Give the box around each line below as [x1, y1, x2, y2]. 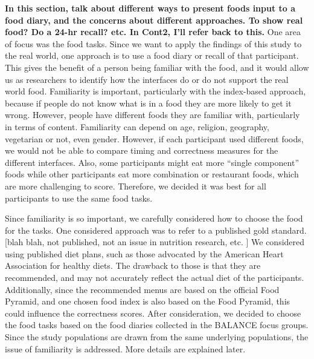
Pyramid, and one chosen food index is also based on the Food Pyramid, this [5, 295, 290, 308]
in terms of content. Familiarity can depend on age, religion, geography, [5, 120, 269, 133]
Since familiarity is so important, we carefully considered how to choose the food [5, 212, 303, 225]
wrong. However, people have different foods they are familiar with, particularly [5, 108, 300, 121]
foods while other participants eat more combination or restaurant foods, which [5, 168, 299, 180]
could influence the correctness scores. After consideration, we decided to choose [5, 306, 301, 319]
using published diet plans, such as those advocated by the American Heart [5, 247, 284, 260]
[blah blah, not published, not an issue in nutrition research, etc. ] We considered [5, 235, 305, 248]
